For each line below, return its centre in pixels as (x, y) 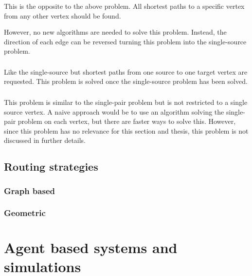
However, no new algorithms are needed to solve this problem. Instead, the (115, 32)
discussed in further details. (45, 140)
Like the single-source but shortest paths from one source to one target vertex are (126, 71)
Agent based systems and (91, 247)
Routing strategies (51, 167)
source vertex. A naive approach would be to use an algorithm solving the (114, 111)
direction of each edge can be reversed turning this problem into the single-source (125, 41)
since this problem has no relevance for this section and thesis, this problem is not (126, 130)
